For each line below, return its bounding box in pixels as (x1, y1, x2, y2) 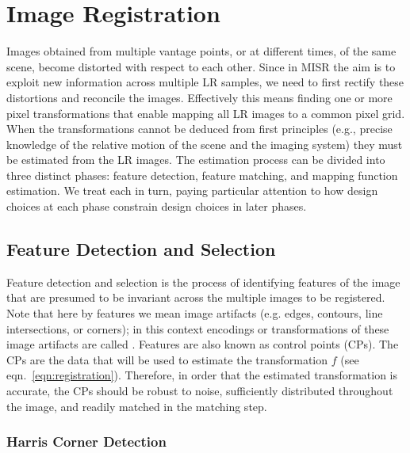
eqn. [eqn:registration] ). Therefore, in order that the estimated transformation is (6, 367, 398, 383)
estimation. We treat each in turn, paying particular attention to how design (6, 182, 378, 199)
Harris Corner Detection (6, 432, 167, 451)
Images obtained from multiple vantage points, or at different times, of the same (6, 43, 397, 59)
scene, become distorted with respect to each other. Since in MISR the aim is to (6, 58, 396, 74)
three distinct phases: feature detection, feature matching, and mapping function (6, 166, 398, 183)
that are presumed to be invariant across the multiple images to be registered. (6, 289, 385, 306)
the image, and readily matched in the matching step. (6, 398, 267, 414)
